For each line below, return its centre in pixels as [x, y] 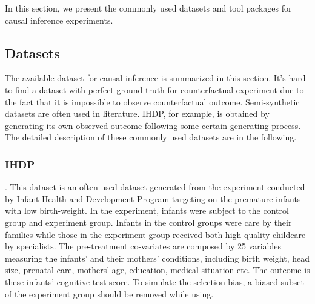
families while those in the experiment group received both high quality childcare [155, 234]
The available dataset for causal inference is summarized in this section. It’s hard [155, 78]
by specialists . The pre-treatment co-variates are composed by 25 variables [143, 246]
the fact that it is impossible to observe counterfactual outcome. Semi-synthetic [152, 101]
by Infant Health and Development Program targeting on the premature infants [153, 198]
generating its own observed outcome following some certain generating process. [153, 125]
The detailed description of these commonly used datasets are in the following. [151, 137]
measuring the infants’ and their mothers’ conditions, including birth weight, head [157, 258]
